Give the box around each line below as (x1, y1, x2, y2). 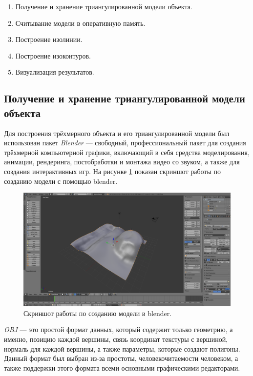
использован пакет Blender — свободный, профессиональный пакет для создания (4, 138, 246, 148)
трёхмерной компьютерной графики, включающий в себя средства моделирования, (4, 147, 250, 157)
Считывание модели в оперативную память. (15, 18, 146, 28)
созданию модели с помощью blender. (4, 176, 118, 186)
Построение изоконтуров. (15, 50, 91, 60)
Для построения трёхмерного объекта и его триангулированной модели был (4, 128, 230, 138)
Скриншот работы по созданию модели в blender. (23, 308, 172, 318)
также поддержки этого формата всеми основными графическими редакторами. (4, 362, 240, 373)
